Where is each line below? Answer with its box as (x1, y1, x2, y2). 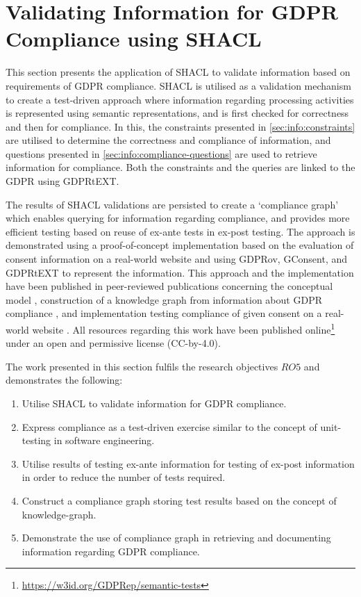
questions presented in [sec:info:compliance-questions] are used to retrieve (6, 146, 317, 161)
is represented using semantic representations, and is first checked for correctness (6, 106, 349, 120)
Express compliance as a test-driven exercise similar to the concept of (22, 419, 317, 434)
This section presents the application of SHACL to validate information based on (6, 65, 351, 79)
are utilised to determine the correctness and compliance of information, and (6, 133, 331, 147)
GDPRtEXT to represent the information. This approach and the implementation (6, 265, 354, 279)
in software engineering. (53, 433, 155, 448)
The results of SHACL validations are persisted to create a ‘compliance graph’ (6, 197, 339, 211)
